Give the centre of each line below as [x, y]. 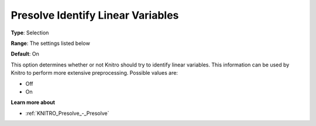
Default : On [25, 54]
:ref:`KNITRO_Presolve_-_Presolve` [67, 113]
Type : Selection [30, 33]
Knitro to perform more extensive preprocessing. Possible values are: [95, 73]
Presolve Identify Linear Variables [95, 15]
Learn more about [33, 103]
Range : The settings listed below [50, 43]
